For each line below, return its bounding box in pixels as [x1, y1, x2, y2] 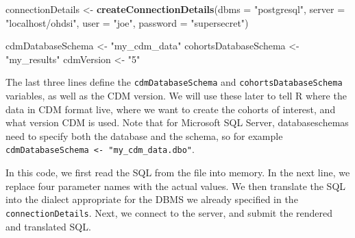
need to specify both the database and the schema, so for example [5, 128, 283, 143]
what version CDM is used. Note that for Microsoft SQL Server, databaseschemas [5, 115, 349, 130]
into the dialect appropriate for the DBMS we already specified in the [5, 192, 298, 206]
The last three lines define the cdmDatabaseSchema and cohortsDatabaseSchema [5, 75, 343, 89]
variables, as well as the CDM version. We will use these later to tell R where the [5, 88, 347, 103]
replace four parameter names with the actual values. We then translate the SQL [5, 178, 346, 193]
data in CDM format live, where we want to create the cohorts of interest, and [5, 102, 336, 116]
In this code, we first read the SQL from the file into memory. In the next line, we [5, 165, 350, 180]
